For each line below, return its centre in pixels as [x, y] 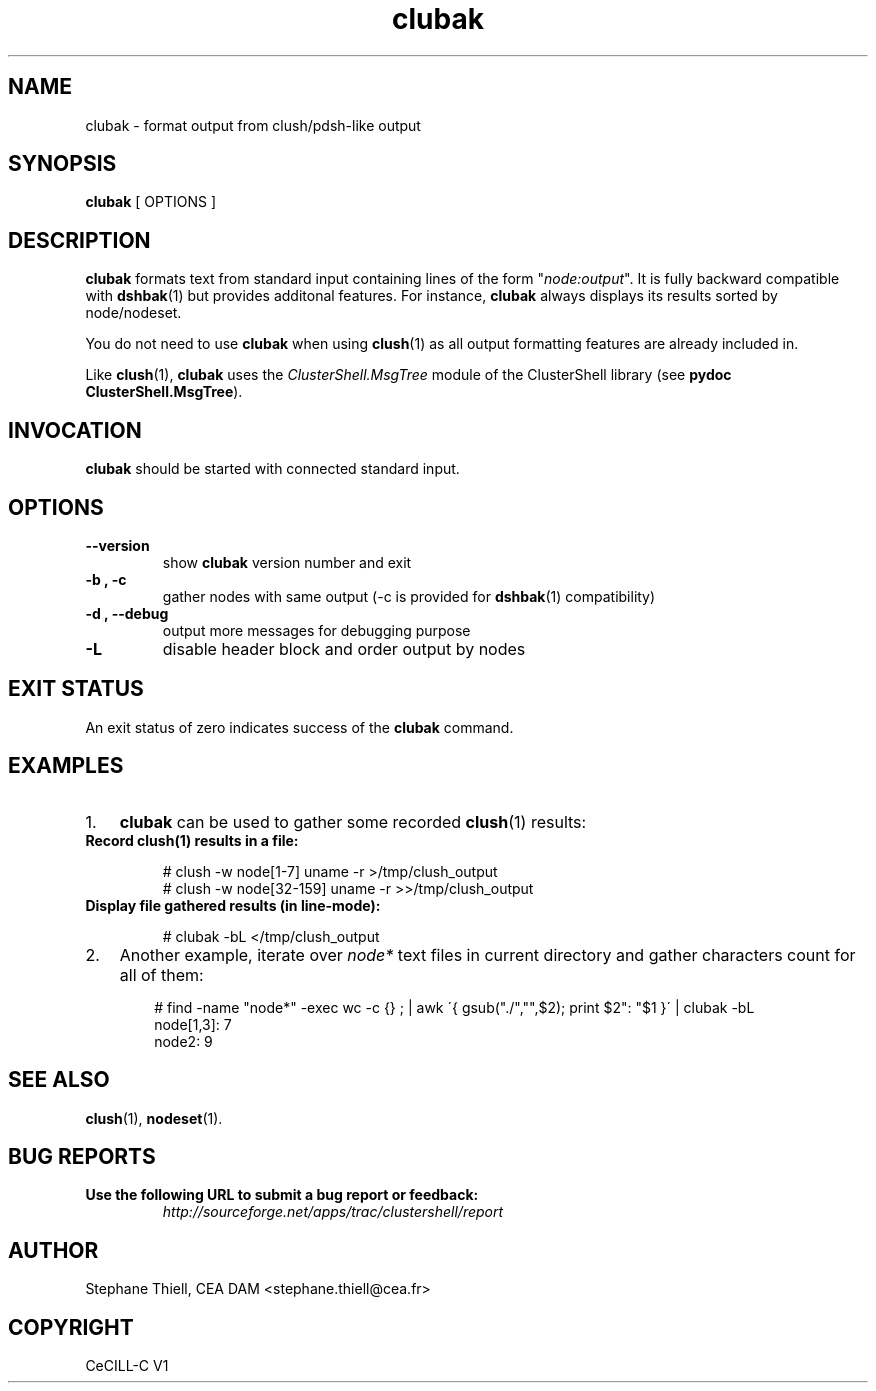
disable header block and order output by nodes [344, 648]
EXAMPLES [66, 766]
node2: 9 [183, 1041]
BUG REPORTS [82, 1156]
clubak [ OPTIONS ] [151, 202]
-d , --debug [127, 613]
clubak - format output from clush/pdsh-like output [253, 125]
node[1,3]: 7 [193, 1024]
